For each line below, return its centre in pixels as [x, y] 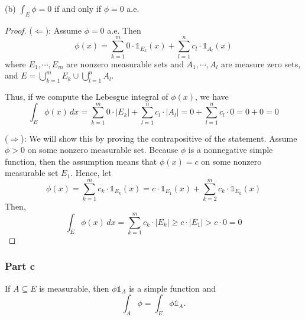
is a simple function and [172, 288]
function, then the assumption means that [81, 161]
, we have [212, 96]
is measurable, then [74, 288]
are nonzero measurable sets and [125, 63]
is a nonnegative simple [231, 150]
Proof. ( [19, 30]
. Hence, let [91, 173]
